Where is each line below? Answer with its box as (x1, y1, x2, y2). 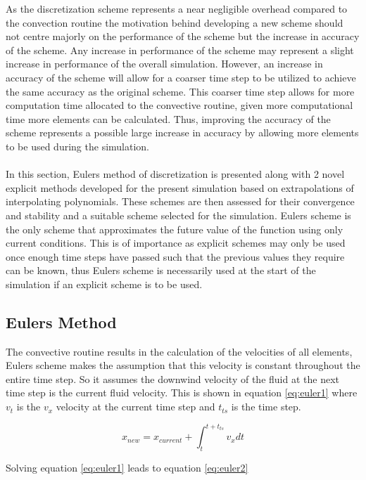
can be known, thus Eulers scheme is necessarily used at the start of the (6, 263, 316, 278)
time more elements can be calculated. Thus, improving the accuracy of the (6, 111, 331, 126)
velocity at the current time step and (56, 399, 215, 414)
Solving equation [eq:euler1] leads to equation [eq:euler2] (6, 460, 248, 474)
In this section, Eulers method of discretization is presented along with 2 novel (6, 167, 345, 181)
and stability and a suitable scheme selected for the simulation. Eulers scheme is (6, 207, 351, 222)
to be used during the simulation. (6, 138, 149, 153)
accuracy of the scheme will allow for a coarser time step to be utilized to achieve (6, 70, 356, 84)
